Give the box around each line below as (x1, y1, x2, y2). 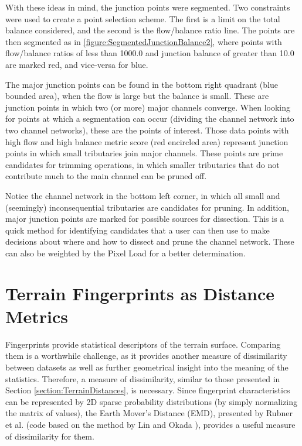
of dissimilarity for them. (5, 430, 94, 442)
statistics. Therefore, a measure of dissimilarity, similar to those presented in (5, 372, 280, 385)
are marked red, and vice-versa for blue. (5, 58, 148, 70)
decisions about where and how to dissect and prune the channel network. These (5, 235, 294, 248)
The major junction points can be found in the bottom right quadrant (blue (5, 78, 278, 90)
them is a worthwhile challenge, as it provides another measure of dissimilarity (5, 349, 287, 362)
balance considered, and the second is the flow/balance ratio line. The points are (5, 24, 295, 36)
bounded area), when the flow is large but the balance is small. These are (5, 90, 269, 102)
